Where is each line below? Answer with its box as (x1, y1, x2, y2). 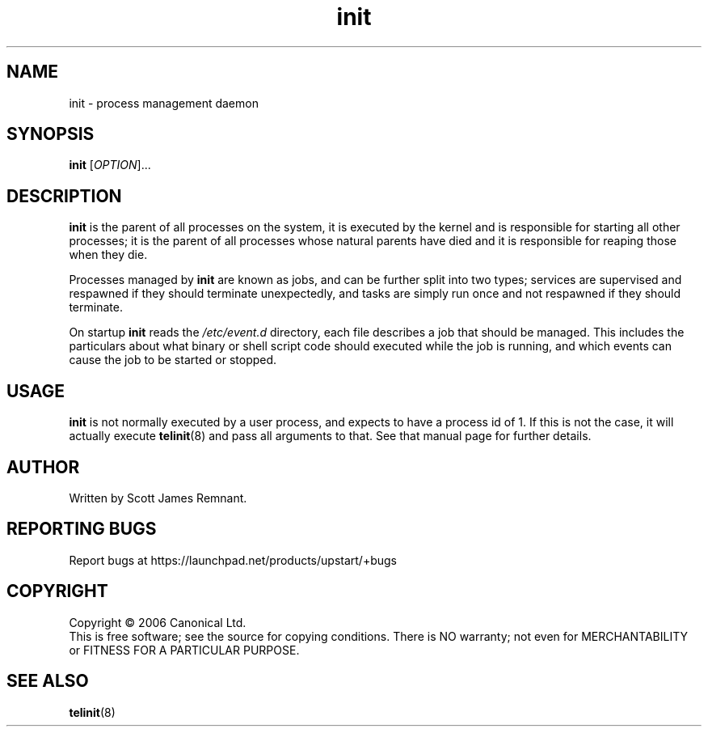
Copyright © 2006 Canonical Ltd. (69, 615, 247, 629)
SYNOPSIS (6, 124, 95, 145)
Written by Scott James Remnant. (69, 490, 247, 505)
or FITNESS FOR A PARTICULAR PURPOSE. (69, 642, 300, 657)
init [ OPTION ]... (69, 158, 151, 172)
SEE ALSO (6, 671, 89, 692)
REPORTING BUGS (6, 519, 157, 540)
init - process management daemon (69, 95, 259, 110)
